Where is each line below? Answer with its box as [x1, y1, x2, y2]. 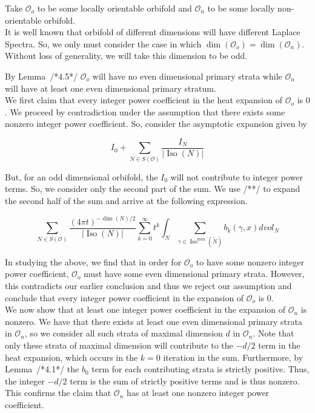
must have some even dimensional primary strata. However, [84, 267, 305, 280]
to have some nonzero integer [196, 255, 305, 268]
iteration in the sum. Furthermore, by [163, 350, 303, 363]
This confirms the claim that [5, 386, 111, 399]
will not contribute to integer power [170, 170, 303, 183]
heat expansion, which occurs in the [5, 350, 138, 363]
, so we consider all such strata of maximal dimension [24, 327, 223, 340]
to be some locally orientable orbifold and [37, 2, 192, 14]
